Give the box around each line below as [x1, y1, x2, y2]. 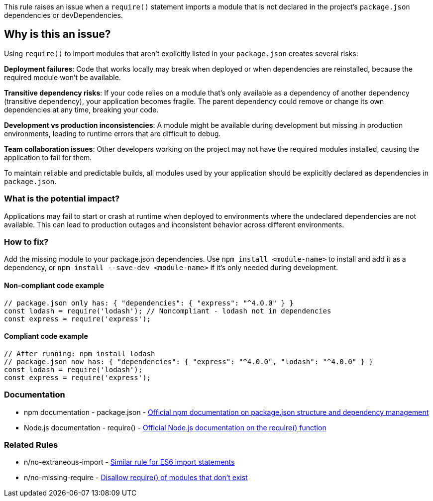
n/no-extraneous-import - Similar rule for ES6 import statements [24, 458, 235, 467]
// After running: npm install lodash [4, 349, 155, 358]
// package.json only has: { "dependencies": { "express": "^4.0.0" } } [4, 299, 294, 307]
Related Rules [4, 439, 58, 450]
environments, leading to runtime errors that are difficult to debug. [4, 129, 221, 138]
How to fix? [4, 236, 49, 247]
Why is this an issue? [4, 28, 111, 41]
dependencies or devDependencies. [4, 11, 123, 19]
